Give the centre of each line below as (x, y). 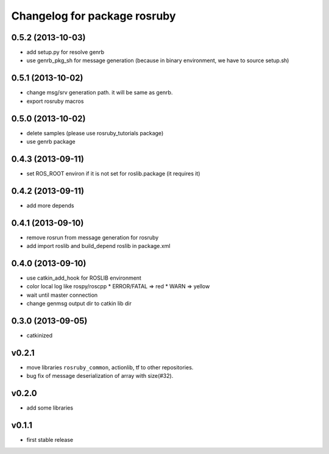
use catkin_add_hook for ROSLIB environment (84, 278)
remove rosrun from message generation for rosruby (93, 237)
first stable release (50, 440)
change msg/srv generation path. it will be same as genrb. (100, 93)
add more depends (50, 205)
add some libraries (50, 408)
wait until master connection (62, 295)
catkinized (40, 336)
